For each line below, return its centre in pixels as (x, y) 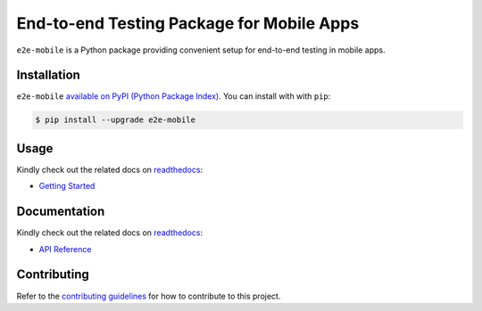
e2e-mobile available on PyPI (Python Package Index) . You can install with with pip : (174, 96)
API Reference (65, 249)
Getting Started (67, 186)
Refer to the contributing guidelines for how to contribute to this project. (149, 296)
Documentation (61, 212)
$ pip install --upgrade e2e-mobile (116, 120)
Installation (48, 75)
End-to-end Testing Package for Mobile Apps (188, 23)
